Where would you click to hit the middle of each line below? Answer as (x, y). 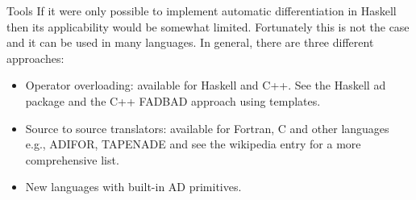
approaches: (35, 58)
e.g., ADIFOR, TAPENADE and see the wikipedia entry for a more (193, 144)
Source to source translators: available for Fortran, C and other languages (207, 128)
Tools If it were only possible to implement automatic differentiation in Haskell (202, 10)
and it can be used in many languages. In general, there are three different (190, 42)
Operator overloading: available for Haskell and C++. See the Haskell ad (206, 85)
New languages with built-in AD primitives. (133, 187)
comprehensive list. (72, 159)
